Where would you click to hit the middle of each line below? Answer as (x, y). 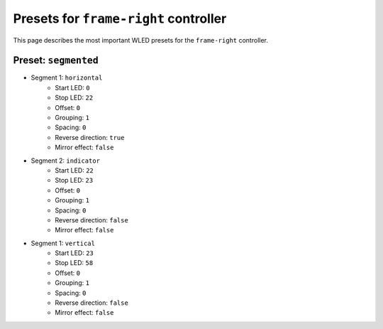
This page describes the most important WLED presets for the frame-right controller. (141, 40)
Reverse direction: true (90, 137)
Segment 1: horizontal (67, 77)
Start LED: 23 (74, 253)
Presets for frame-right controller (120, 18)
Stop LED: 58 (74, 263)
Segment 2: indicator (66, 161)
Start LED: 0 (72, 87)
